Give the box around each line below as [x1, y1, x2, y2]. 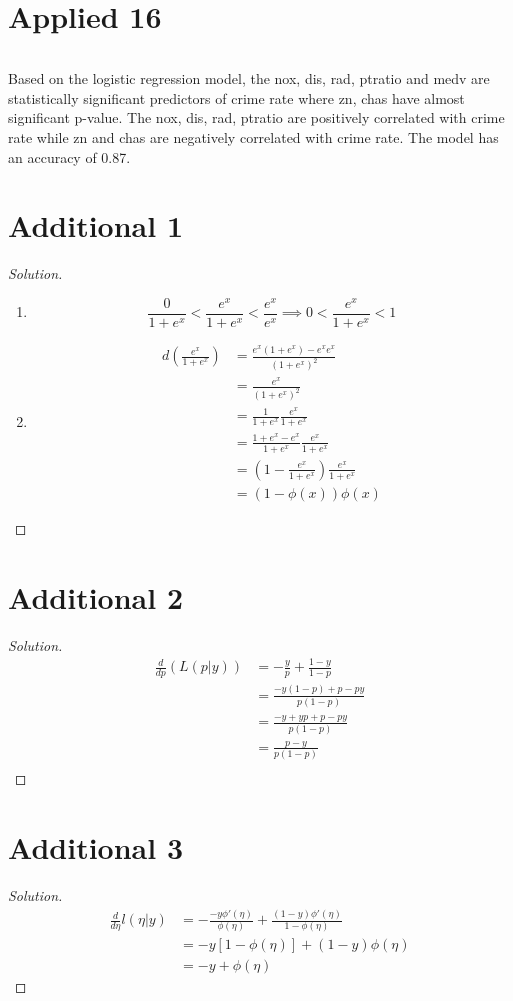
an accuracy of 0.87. [8, 146, 131, 167]
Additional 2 [8, 576, 184, 617]
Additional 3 [8, 827, 184, 868]
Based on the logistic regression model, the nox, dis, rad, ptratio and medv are [8, 68, 490, 89]
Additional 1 [8, 205, 184, 246]
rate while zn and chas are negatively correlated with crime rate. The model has [8, 126, 499, 147]
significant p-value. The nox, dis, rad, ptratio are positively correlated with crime [8, 107, 505, 128]
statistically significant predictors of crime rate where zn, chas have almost [8, 87, 465, 108]
